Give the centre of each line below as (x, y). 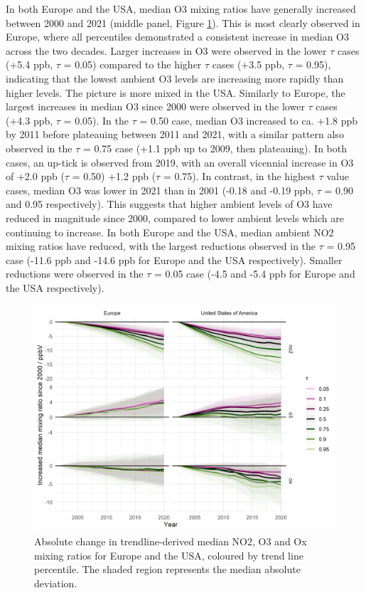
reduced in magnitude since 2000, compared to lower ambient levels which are (175, 217)
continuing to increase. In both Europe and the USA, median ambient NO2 (170, 232)
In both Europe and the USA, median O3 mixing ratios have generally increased (181, 9)
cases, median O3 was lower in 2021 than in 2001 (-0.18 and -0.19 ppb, (160, 190)
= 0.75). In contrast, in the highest (239, 176)
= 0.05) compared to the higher (133, 64)
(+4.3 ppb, (29, 120)
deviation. (56, 583)
